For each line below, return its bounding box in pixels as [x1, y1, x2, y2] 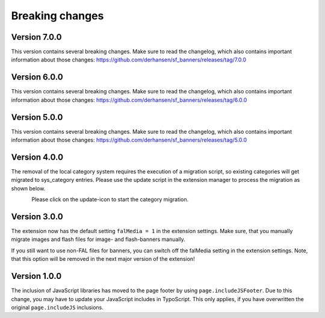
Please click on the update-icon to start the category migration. [31, 196, 189, 203]
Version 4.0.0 [11, 152, 63, 162]
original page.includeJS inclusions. [11, 304, 104, 311]
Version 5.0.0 [11, 112, 63, 122]
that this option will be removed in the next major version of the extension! [11, 255, 195, 263]
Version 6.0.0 [11, 72, 63, 83]
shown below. [11, 184, 46, 192]
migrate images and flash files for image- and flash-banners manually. [11, 235, 186, 243]
